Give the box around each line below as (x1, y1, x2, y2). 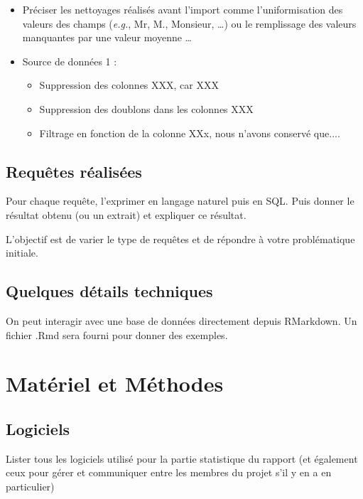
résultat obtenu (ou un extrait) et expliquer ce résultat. (6, 207, 246, 222)
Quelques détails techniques (6, 280, 213, 302)
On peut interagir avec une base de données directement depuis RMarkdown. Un (6, 313, 357, 328)
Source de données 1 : (22, 53, 117, 68)
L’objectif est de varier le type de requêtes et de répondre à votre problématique (6, 231, 355, 246)
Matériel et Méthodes (6, 369, 224, 398)
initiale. (6, 245, 38, 260)
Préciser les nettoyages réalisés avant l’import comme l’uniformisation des (22, 2, 343, 16)
